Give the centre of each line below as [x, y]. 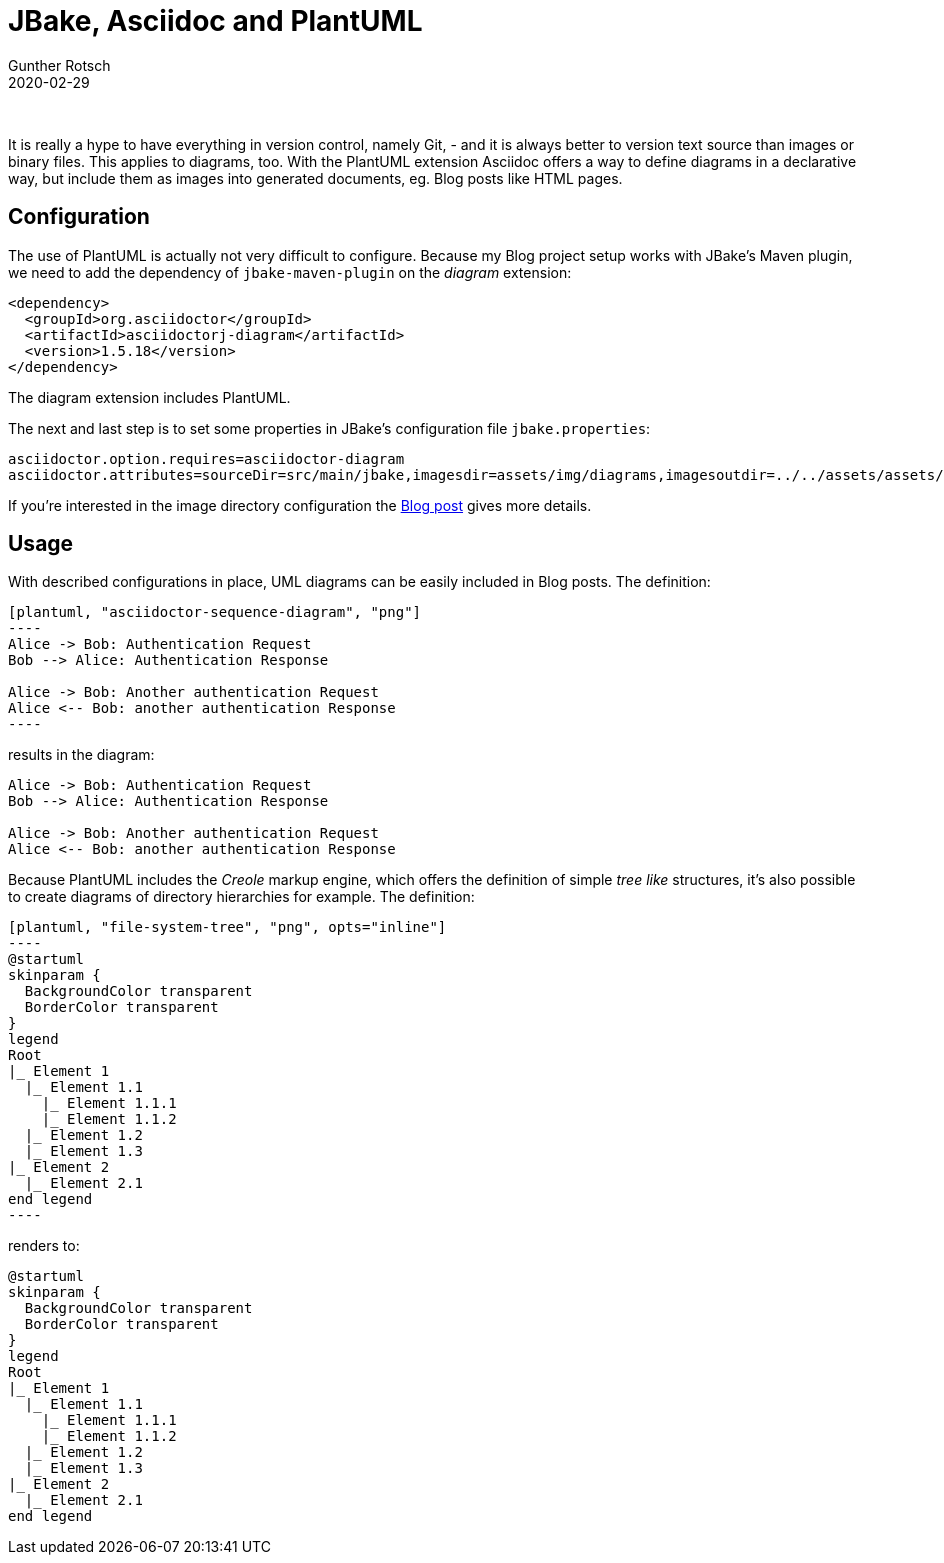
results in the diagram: [81, 755]
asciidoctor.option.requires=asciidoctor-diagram [206, 458]
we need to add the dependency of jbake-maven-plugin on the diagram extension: [290, 272]
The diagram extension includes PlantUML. [149, 397]
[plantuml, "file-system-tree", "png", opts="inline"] [227, 927]
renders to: [44, 1246]
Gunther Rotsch [59, 65]
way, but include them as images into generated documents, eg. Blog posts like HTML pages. [315, 178]
